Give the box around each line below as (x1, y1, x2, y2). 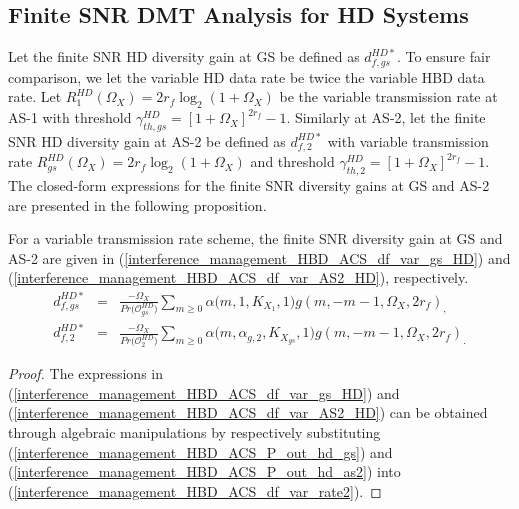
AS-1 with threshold (8, 107, 132, 128)
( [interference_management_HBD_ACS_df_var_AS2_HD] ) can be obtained (8, 402, 488, 423)
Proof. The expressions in (8, 363, 163, 384)
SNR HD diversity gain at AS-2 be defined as (8, 130, 286, 151)
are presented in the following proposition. (8, 194, 267, 215)
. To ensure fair (396, 46, 491, 67)
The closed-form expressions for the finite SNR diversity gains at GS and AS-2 (8, 175, 490, 196)
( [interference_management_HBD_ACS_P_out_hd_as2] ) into (8, 461, 401, 482)
